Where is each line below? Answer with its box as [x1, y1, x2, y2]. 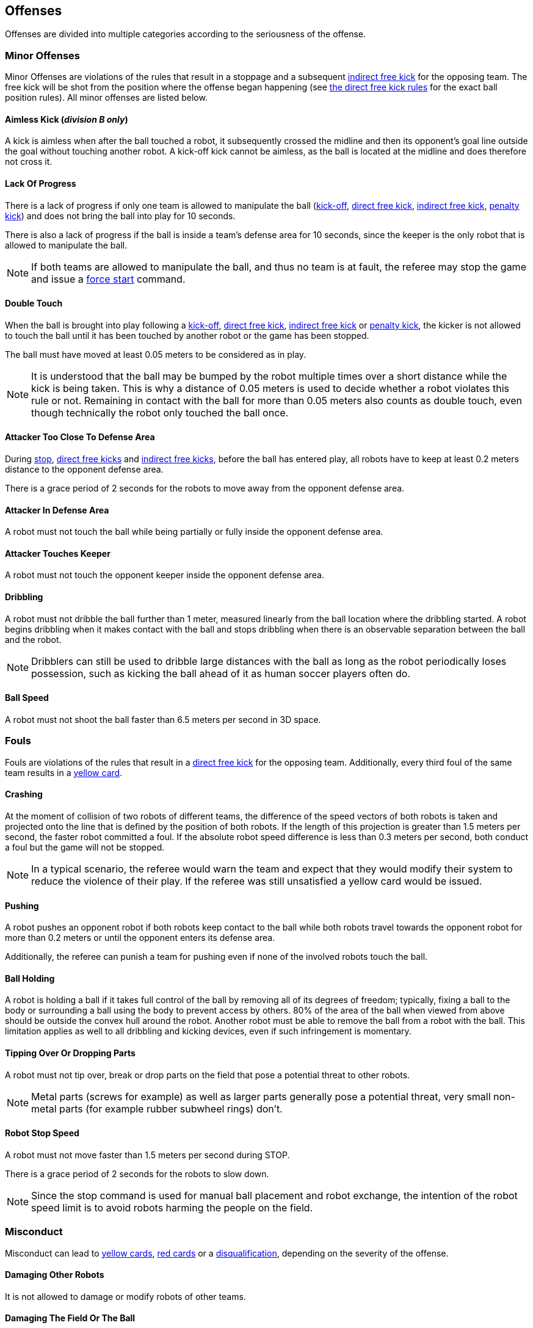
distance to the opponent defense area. [5, 464, 164, 475]
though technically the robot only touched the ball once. [31, 406, 289, 419]
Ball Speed [5, 692, 49, 703]
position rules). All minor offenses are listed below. [5, 92, 208, 103]
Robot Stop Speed [5, 1128, 79, 1139]
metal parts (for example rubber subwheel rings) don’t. [31, 1102, 283, 1115]
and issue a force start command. [31, 272, 186, 285]
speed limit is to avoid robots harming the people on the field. [31, 1201, 313, 1214]
